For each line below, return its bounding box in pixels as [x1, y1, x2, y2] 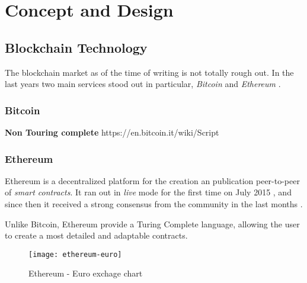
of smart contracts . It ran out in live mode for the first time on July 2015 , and [5, 186, 292, 198]
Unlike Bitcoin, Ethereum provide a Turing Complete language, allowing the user [5, 217, 300, 230]
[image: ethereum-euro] [28, 250, 122, 259]
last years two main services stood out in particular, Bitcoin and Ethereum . [5, 78, 281, 90]
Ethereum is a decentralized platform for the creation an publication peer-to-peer [5, 174, 300, 186]
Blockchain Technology [5, 38, 148, 56]
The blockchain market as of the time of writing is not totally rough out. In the [5, 66, 294, 78]
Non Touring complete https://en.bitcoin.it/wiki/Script [5, 126, 219, 138]
